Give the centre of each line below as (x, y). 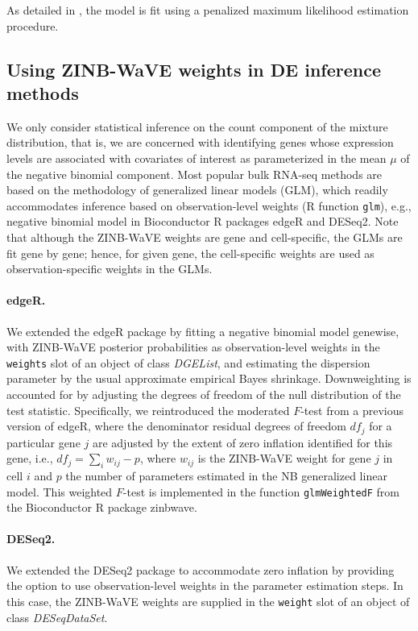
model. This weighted (60, 491)
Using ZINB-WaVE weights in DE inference (194, 69)
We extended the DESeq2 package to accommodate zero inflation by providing (201, 569)
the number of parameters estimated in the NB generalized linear (226, 476)
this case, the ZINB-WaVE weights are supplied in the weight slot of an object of (208, 601)
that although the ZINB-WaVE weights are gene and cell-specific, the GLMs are (205, 237)
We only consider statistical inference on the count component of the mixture (197, 126)
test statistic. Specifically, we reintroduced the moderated (148, 410)
